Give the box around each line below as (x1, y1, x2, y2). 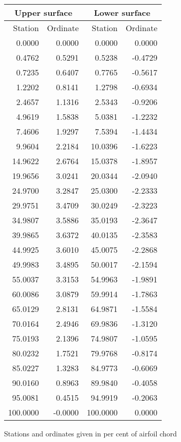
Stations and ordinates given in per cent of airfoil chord (4, 428, 177, 438)
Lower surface (94, 7, 150, 18)
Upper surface (14, 7, 73, 18)
